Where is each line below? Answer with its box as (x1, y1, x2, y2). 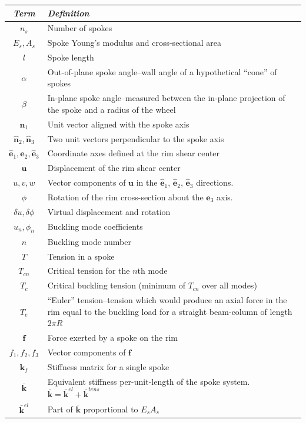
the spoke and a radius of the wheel (47, 103, 176, 115)
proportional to (83, 402, 138, 415)
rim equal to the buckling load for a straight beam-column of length (47, 305, 292, 317)
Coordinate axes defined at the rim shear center (47, 147, 220, 159)
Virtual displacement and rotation (47, 205, 171, 217)
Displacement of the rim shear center (47, 162, 181, 174)
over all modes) (202, 279, 257, 291)
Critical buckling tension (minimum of (47, 279, 185, 291)
